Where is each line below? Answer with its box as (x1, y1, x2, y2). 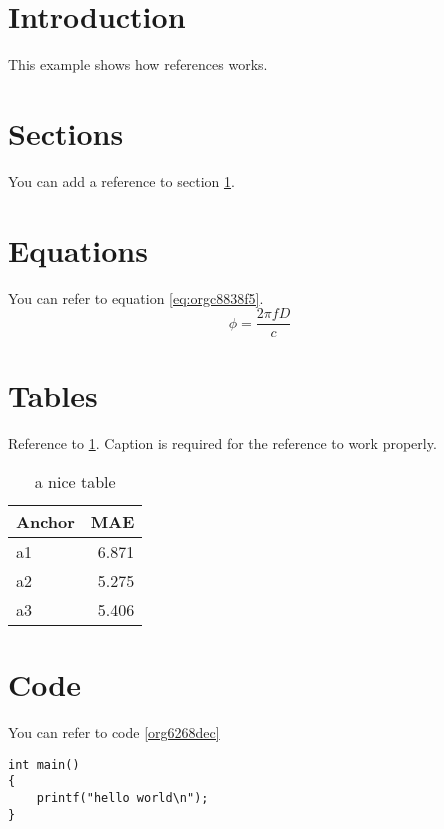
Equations (8, 229, 148, 270)
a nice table (34, 469, 116, 493)
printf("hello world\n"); (36, 790, 209, 805)
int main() (8, 757, 80, 772)
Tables (8, 375, 98, 416)
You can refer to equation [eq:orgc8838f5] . (8, 287, 264, 308)
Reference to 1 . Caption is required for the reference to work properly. (8, 433, 437, 454)
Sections (8, 112, 124, 153)
